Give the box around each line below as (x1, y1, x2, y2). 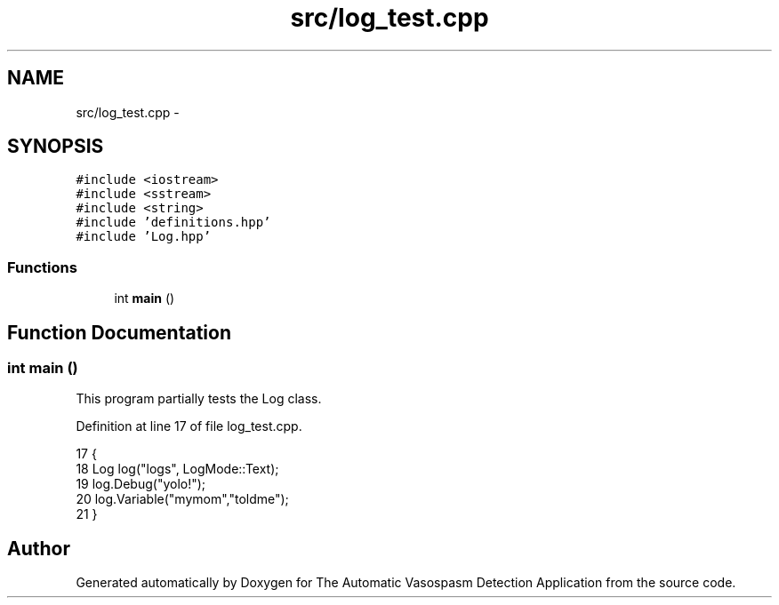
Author (7, 537, 70, 560)
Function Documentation (7, 321, 231, 344)
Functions (7, 258, 77, 276)
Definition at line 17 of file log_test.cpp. (76, 418, 302, 434)
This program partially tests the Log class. (76, 391, 322, 407)
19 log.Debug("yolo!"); (76, 476, 206, 492)
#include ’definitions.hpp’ (76, 215, 271, 230)
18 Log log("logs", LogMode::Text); (76, 461, 279, 477)
